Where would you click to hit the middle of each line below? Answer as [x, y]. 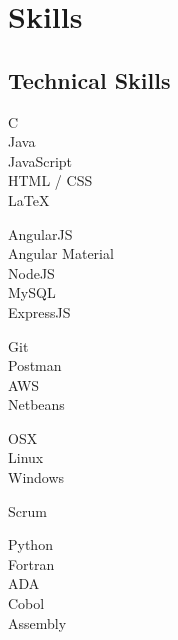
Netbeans [36, 404]
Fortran [31, 563]
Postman [35, 365]
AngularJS [40, 233]
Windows [36, 477]
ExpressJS [39, 311]
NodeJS [31, 272]
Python [30, 544]
